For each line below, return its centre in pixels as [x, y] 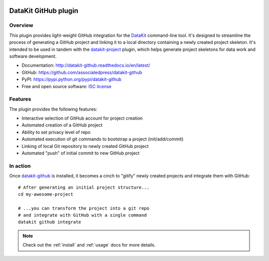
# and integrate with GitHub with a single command [82, 215]
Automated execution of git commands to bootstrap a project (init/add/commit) [103, 139]
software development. [33, 56]
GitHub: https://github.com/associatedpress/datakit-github [82, 72]
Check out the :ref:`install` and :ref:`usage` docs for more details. [89, 245]
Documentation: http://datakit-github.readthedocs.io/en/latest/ [86, 65]
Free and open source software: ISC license [67, 86]
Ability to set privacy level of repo [56, 132]
